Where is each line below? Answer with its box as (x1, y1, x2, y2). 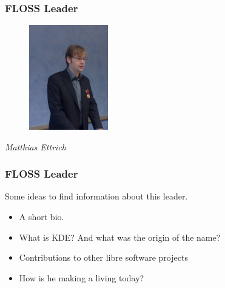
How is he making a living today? (19, 271, 144, 284)
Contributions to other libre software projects (19, 251, 188, 264)
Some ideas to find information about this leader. (5, 190, 188, 203)
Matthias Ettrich (5, 140, 66, 153)
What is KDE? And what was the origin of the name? (19, 230, 221, 243)
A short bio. (19, 210, 64, 223)
